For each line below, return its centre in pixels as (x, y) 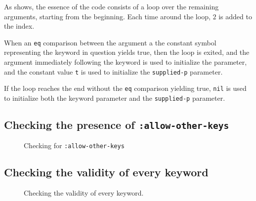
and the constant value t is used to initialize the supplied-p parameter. (113, 71)
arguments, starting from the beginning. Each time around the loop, (107, 16)
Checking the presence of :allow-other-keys (117, 124)
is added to (235, 16)
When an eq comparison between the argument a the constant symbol (110, 42)
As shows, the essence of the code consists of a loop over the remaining (111, 6)
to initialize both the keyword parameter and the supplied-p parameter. (115, 98)
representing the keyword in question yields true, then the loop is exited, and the (127, 52)
